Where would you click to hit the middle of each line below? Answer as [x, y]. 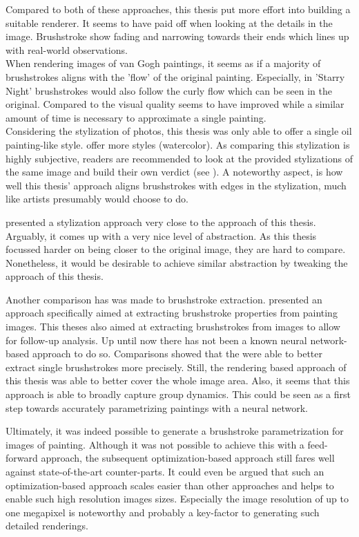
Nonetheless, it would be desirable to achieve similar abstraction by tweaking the [177, 262]
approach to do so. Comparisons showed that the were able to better [177, 354]
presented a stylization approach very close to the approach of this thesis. [161, 222]
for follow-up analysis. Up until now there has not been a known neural [156, 340]
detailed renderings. [47, 526]
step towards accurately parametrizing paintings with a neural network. [157, 407]
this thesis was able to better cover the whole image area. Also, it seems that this [178, 380]
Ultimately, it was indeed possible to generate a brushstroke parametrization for [175, 431]
